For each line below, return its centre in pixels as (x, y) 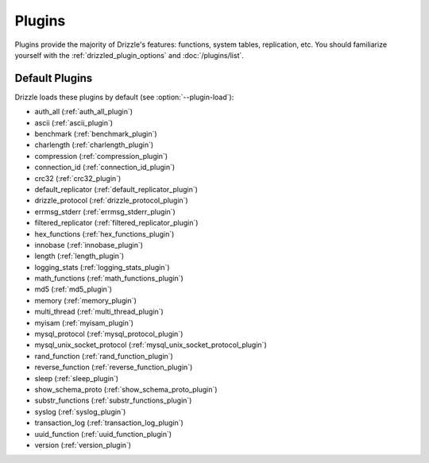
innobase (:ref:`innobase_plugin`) (89, 245)
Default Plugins (54, 78)
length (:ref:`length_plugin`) (79, 256)
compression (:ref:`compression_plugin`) (101, 156)
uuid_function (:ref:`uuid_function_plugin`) (103, 434)
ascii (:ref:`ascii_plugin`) (74, 122)
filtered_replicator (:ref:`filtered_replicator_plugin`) (116, 223)
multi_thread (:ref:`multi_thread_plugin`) (99, 312)
